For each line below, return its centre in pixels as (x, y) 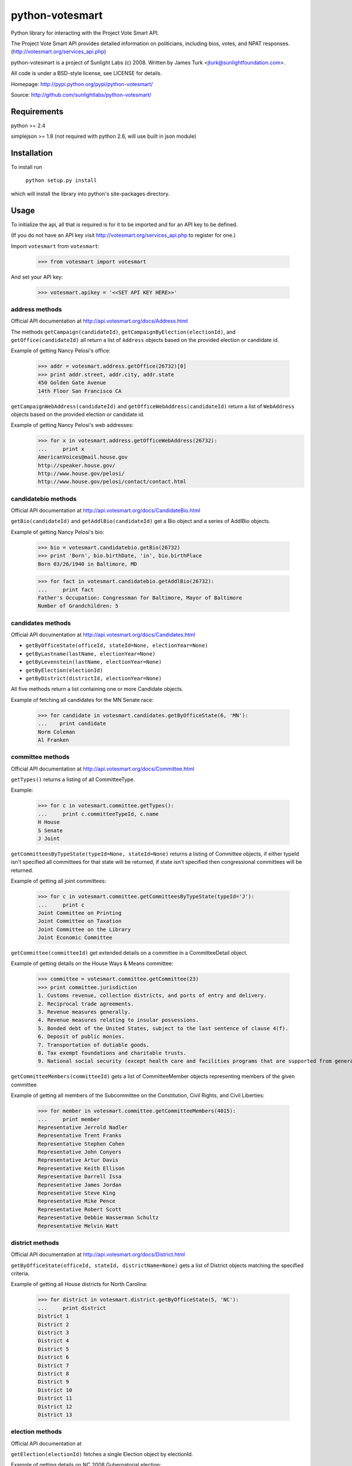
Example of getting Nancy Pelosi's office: (61, 351)
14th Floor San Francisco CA (80, 391)
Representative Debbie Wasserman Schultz (98, 1218)
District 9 (53, 1382)
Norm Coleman (57, 732)
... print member (69, 1119)
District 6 (53, 1357)
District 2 (53, 1324)
